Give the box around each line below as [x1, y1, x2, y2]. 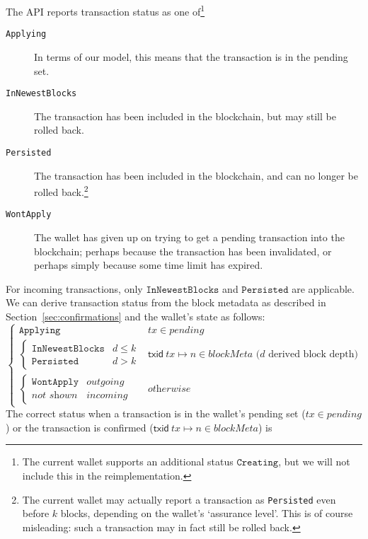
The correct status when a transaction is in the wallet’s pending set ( [6, 406, 306, 421]
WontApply [6, 209, 52, 220]
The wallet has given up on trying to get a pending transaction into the [34, 230, 345, 245]
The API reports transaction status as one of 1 [6, 2, 205, 18]
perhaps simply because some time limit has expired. [34, 257, 263, 272]
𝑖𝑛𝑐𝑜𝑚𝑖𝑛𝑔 [86, 390, 128, 400]
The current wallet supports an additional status [22, 454, 234, 469]
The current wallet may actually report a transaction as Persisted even [22, 492, 336, 506]
